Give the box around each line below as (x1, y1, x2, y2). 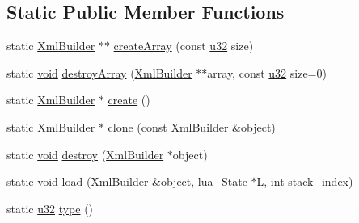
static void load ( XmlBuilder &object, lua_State (6, 173, 247, 190)
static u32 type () (6, 200, 94, 217)
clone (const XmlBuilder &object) (108, 118, 276, 135)
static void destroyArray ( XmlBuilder (6, 64, 192, 81)
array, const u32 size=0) (207, 64, 327, 81)
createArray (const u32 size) (113, 37, 254, 54)
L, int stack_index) (256, 173, 353, 190)
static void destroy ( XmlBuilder (6, 145, 164, 162)
